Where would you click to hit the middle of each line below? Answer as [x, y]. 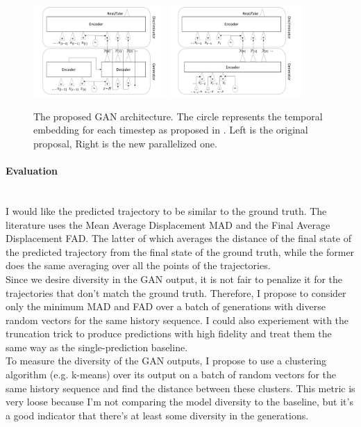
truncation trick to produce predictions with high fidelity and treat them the [169, 333]
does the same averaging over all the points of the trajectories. [138, 265]
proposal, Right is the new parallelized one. [125, 143]
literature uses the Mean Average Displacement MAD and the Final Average [168, 224]
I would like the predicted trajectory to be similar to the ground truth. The [166, 210]
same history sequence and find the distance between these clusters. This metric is [180, 388]
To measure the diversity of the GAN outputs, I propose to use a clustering [166, 361]
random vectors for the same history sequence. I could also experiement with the [177, 320]
